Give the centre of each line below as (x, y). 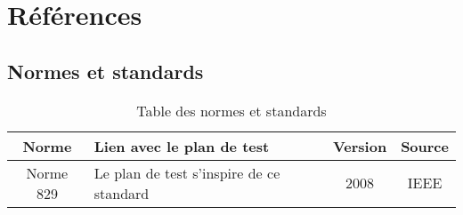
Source (425, 146)
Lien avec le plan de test (182, 146)
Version (360, 146)
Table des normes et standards (231, 110)
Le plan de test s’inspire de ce (187, 172)
